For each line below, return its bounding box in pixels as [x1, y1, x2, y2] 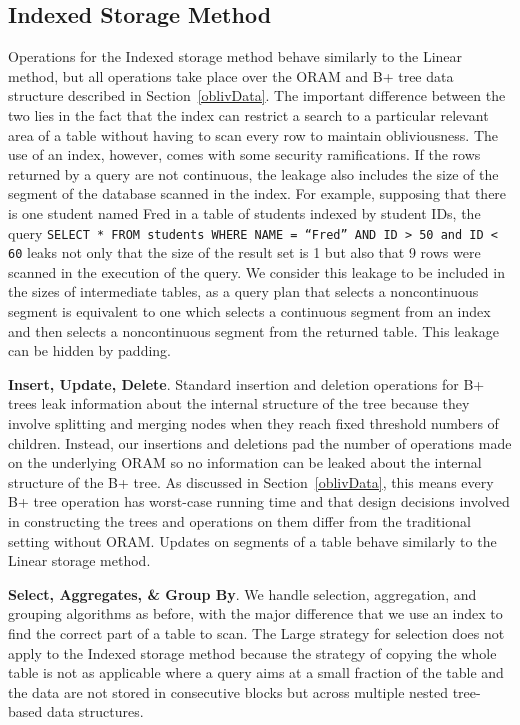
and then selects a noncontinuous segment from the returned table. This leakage [8, 320, 499, 341]
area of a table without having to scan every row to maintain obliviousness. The [8, 124, 499, 145]
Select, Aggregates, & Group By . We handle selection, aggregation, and [8, 583, 477, 604]
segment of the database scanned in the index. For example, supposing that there [8, 183, 507, 204]
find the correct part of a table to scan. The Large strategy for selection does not [8, 622, 505, 643]
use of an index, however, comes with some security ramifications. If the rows [8, 144, 481, 165]
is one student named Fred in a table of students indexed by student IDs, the [8, 202, 481, 223]
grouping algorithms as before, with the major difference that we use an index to [8, 603, 503, 624]
